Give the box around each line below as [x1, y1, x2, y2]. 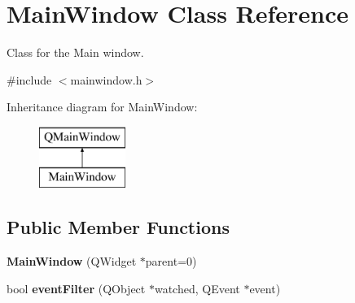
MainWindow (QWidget [7, 253, 137, 270]
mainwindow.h [70, 71, 142, 88]
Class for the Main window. [7, 44, 144, 61]
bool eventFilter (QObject [7, 279, 146, 297]
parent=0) [145, 253, 197, 270]
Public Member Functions [7, 214, 230, 240]
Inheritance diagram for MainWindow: [7, 98, 198, 115]
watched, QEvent [154, 279, 240, 297]
